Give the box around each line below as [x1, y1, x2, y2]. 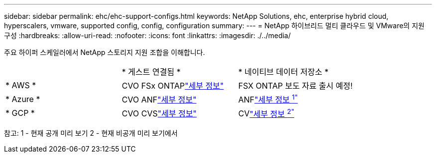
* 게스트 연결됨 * [121, 67, 181, 77]
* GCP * [5, 108, 35, 118]
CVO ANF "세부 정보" [121, 95, 197, 105]
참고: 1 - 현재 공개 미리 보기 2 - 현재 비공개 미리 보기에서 [4, 128, 178, 137]
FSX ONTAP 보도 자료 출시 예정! [238, 81, 353, 91]
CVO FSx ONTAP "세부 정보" [121, 81, 224, 91]
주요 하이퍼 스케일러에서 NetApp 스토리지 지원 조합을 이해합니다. [4, 48, 205, 56]
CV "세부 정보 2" [238, 107, 295, 119]
